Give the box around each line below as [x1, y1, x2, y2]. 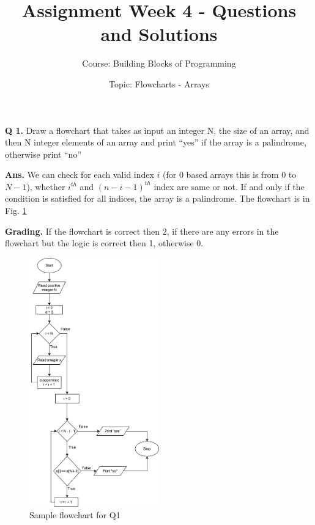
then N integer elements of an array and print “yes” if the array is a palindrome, [5, 136, 306, 149]
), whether [26, 180, 65, 193]
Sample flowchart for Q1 [29, 508, 120, 521]
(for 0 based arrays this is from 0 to [163, 168, 297, 181]
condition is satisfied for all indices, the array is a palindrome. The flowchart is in [5, 192, 310, 205]
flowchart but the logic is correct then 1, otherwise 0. [5, 237, 204, 249]
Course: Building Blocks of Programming [82, 57, 236, 70]
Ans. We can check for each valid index [5, 168, 154, 181]
